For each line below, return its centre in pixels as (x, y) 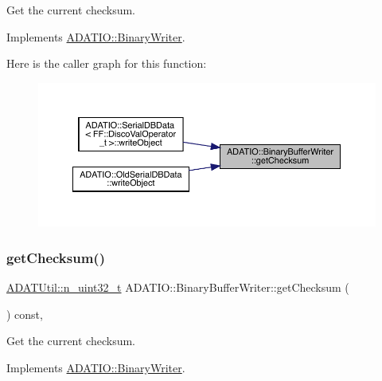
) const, (25, 314)
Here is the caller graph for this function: (107, 63)
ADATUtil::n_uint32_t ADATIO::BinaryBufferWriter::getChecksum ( (178, 287)
